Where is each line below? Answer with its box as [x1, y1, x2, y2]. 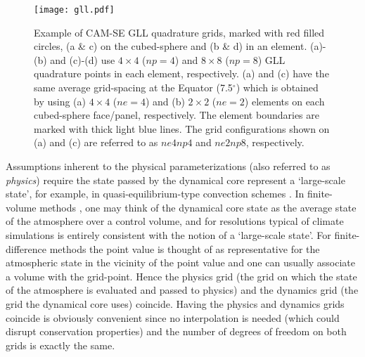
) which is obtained [236, 80, 319, 95]
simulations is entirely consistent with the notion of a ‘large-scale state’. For [6, 227, 331, 242]
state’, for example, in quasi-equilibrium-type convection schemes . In [6, 186, 305, 201]
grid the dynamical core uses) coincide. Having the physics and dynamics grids [6, 296, 345, 311]
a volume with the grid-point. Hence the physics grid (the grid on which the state [6, 268, 357, 283]
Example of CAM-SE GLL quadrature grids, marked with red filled [34, 25, 325, 39]
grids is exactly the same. [6, 337, 115, 352]
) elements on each [244, 93, 325, 108]
